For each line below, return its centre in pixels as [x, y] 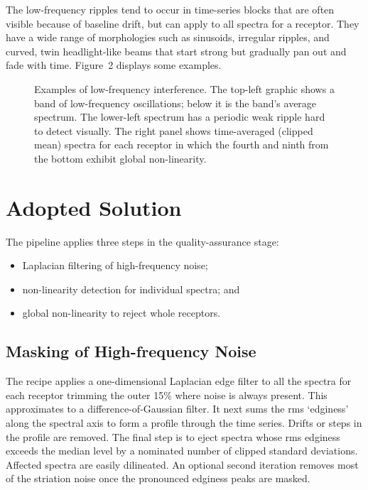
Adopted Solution [94, 207]
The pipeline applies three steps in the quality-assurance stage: [142, 241]
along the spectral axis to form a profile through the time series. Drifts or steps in [184, 423]
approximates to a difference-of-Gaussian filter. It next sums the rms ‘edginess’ [177, 409]
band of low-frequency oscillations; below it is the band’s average [175, 103]
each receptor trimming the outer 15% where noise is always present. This [167, 394]
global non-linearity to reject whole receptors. [121, 313]
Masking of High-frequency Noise [131, 351]
